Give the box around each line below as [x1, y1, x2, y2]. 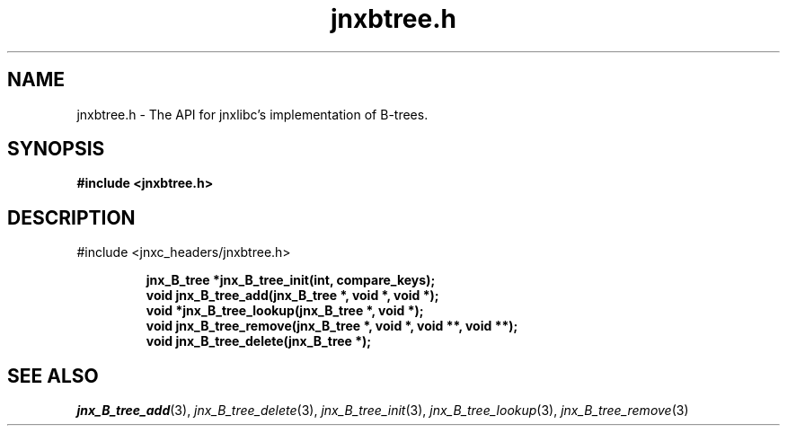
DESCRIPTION [7, 206, 136, 229]
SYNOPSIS [7, 137, 105, 161]
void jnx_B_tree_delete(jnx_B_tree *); [146, 333, 372, 349]
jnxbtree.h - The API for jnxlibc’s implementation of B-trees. [76, 106, 429, 122]
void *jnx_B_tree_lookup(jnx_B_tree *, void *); [146, 303, 424, 319]
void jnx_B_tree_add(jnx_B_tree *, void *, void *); [146, 287, 439, 304]
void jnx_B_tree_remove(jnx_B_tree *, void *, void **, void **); [146, 318, 518, 334]
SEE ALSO [7, 364, 99, 387]
